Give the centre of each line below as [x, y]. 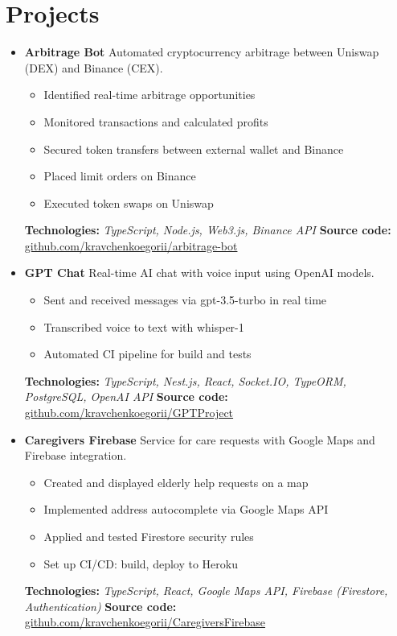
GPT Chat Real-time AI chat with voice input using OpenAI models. [199, 273]
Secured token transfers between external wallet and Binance [194, 149]
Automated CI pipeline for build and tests [147, 354]
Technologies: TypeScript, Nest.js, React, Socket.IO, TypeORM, [185, 380]
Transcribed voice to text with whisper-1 [144, 326]
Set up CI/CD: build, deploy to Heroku [141, 563]
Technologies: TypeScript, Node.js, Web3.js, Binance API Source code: [208, 230]
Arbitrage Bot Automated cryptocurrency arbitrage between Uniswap [202, 52]
